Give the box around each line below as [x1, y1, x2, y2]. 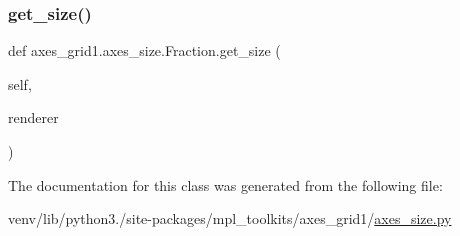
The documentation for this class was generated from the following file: [8, 174, 443, 195]
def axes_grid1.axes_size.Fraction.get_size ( [8, 40, 281, 61]
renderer [8, 107, 59, 128]
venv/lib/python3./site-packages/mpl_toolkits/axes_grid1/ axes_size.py [8, 208, 452, 229]
